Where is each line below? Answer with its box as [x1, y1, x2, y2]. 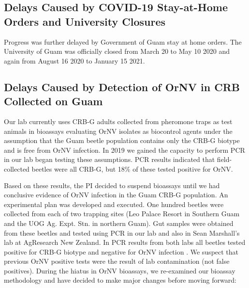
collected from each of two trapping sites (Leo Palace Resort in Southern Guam [4, 208, 240, 219]
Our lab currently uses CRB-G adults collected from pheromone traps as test [4, 116, 233, 126]
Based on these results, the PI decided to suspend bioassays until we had [4, 180, 220, 190]
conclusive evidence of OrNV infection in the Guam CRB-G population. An [4, 190, 228, 200]
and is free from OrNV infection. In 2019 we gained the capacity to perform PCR [4, 144, 245, 155]
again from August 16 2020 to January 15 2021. [4, 55, 145, 65]
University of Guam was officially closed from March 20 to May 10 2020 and [4, 46, 230, 56]
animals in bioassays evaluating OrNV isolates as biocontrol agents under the [4, 126, 233, 136]
